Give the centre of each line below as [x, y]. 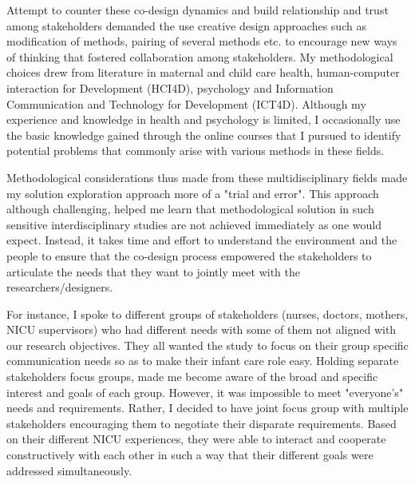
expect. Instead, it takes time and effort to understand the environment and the [202, 240]
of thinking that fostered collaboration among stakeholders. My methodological [200, 56]
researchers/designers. [60, 287]
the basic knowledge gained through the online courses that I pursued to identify [204, 135]
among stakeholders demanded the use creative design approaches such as [186, 25]
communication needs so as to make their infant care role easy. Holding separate [203, 361]
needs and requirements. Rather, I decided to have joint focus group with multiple [207, 408]
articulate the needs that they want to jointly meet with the [153, 271]
